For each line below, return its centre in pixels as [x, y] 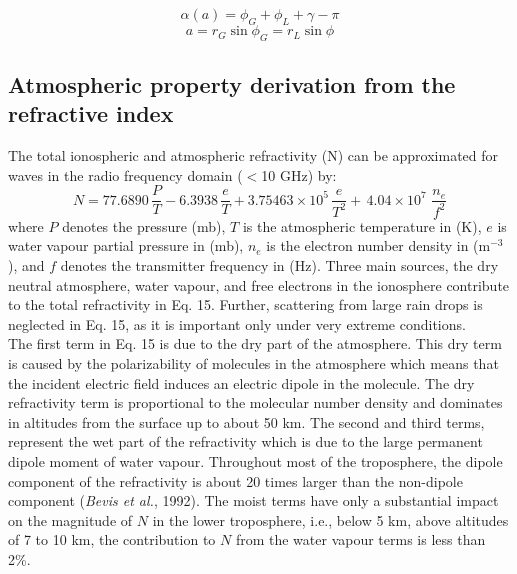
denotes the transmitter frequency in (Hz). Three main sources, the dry [279, 264]
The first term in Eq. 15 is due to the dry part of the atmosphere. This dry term [255, 343]
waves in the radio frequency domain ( [125, 174]
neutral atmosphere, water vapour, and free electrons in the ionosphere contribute [259, 284]
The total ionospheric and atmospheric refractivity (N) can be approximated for [253, 155]
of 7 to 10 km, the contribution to [112, 539]
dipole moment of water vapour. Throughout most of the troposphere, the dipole [255, 460]
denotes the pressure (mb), [144, 225]
